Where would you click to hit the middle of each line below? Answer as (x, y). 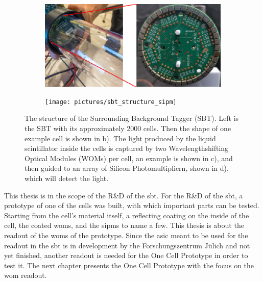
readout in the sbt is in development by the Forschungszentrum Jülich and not (127, 245)
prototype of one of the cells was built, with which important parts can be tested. (132, 205)
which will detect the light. (67, 178)
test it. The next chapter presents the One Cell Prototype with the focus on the (129, 265)
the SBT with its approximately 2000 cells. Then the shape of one (128, 128)
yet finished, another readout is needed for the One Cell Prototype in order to (126, 255)
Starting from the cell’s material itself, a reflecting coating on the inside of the (127, 215)
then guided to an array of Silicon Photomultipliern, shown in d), (127, 168)
